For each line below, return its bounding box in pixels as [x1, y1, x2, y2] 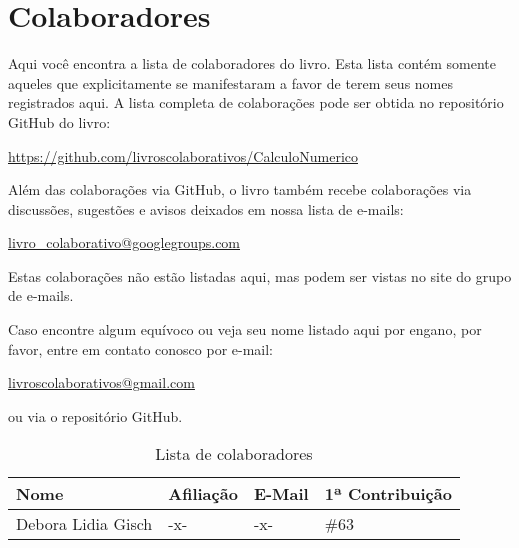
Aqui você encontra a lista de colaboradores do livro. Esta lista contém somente [8, 53, 496, 74]
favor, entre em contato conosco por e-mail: [8, 338, 273, 359]
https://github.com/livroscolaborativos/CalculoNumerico [8, 145, 358, 166]
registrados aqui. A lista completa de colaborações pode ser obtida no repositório [8, 92, 504, 113]
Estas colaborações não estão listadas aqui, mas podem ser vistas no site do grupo [8, 265, 512, 286]
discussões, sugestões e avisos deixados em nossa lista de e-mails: [8, 198, 404, 219]
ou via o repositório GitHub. [8, 405, 183, 426]
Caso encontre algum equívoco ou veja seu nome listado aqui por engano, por [8, 319, 482, 340]
